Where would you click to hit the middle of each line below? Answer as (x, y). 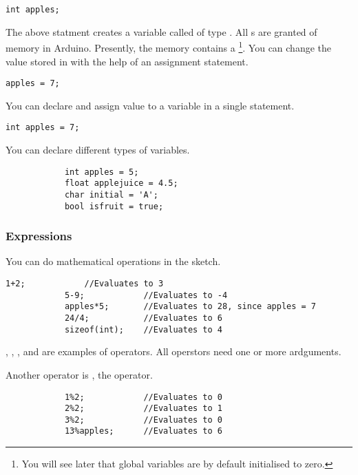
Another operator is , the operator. (79, 374)
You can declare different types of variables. (98, 149)
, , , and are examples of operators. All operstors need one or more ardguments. (173, 351)
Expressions (39, 236)
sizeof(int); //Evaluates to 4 (143, 329)
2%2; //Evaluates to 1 (143, 409)
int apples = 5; (102, 172)
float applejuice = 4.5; (121, 183)
